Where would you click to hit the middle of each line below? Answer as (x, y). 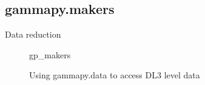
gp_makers (50, 54)
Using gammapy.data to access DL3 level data (115, 75)
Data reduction (33, 34)
